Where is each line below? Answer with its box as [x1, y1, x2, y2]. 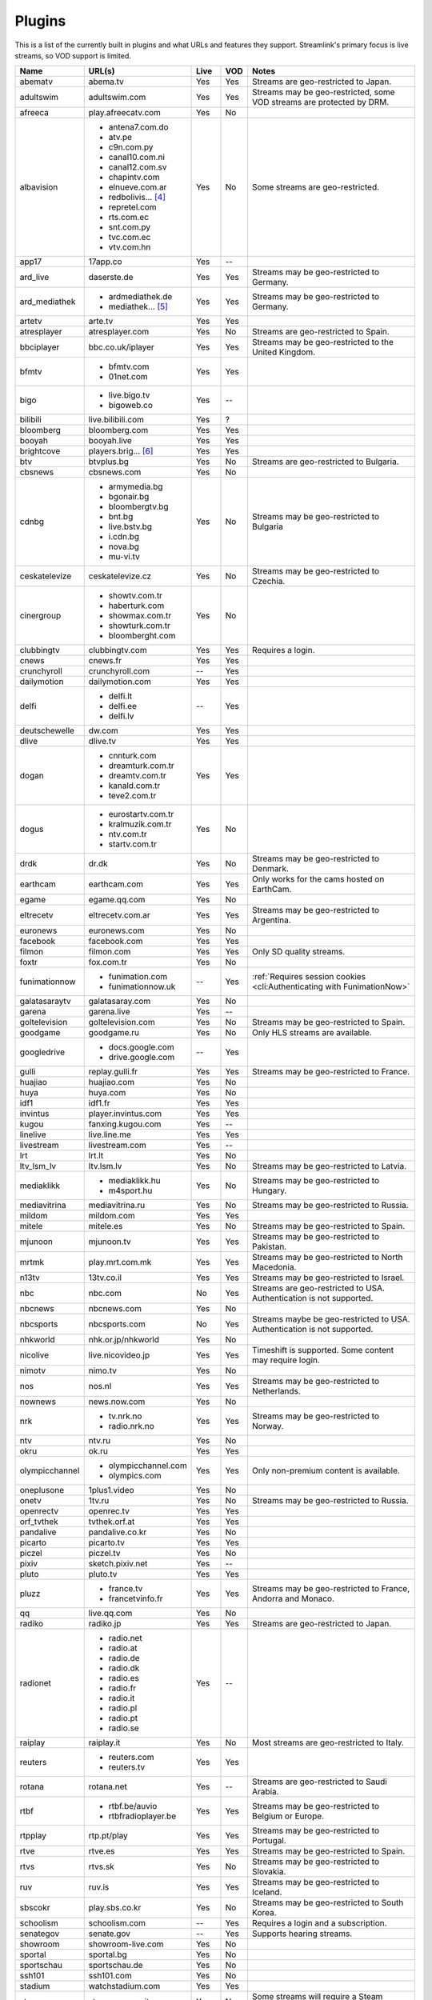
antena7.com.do [108, 122, 169, 133]
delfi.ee [108, 701, 138, 712]
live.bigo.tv [108, 390, 150, 401]
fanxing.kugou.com [88, 1118, 162, 1130]
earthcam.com [88, 878, 144, 890]
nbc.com [88, 1288, 122, 1299]
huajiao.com [88, 1077, 135, 1088]
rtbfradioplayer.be [108, 1810, 176, 1822]
